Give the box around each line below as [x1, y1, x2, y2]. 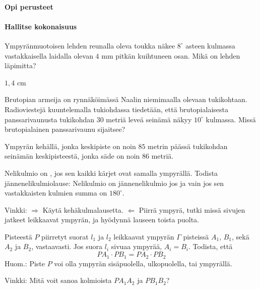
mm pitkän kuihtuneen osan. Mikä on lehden [101, 50, 240, 61]
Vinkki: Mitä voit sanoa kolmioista [5, 275, 112, 285]
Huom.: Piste [5, 258, 45, 268]
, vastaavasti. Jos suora [31, 241, 103, 252]
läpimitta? [5, 60, 36, 71]
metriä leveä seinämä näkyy [106, 114, 192, 124]
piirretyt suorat [41, 231, 89, 242]
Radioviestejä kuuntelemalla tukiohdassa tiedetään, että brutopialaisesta [5, 104, 228, 114]
